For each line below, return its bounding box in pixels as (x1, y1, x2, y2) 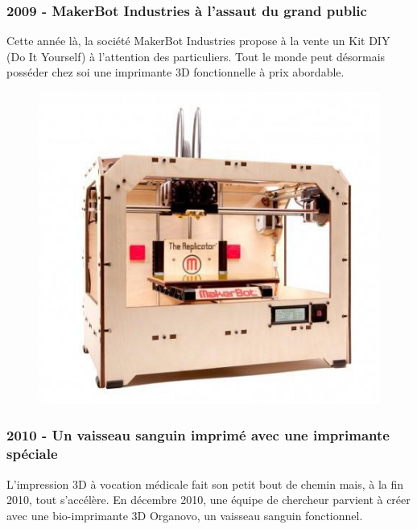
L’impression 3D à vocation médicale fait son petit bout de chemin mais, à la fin (6, 475, 404, 492)
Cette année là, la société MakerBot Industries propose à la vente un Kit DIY (6, 32, 390, 49)
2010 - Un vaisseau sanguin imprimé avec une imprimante (6, 425, 390, 445)
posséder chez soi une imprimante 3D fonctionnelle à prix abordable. (6, 64, 345, 81)
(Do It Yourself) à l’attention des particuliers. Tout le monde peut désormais (6, 48, 386, 64)
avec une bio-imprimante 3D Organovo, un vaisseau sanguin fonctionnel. (6, 506, 363, 523)
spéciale (6, 444, 58, 464)
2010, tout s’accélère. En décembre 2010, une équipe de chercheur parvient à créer (6, 491, 411, 508)
